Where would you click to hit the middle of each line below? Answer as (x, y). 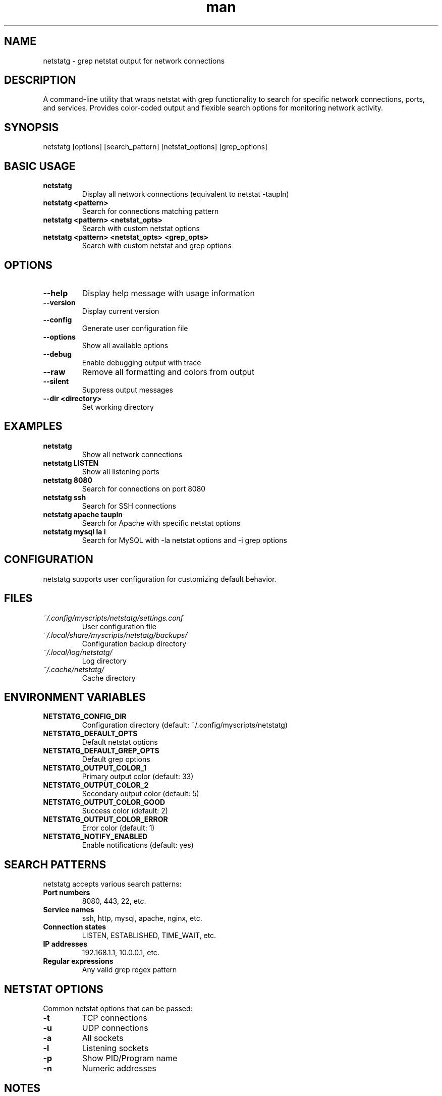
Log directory (104, 661)
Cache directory (109, 678)
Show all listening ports (121, 471)
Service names (69, 910)
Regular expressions (78, 961)
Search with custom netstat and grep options (157, 246)
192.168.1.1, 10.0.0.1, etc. (121, 953)
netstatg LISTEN (71, 463)
